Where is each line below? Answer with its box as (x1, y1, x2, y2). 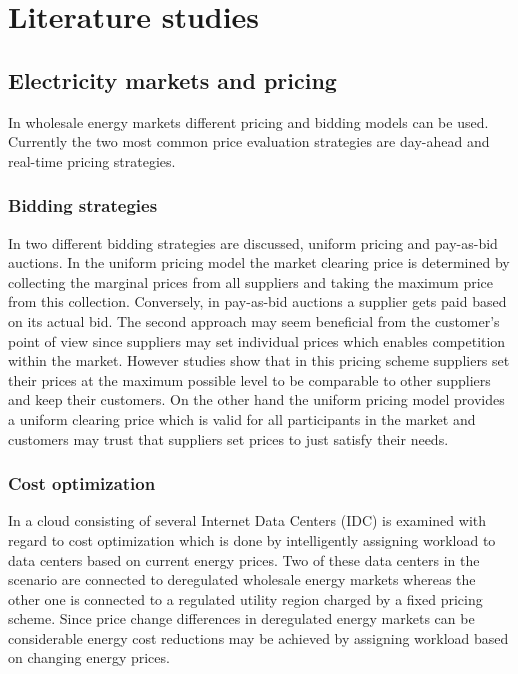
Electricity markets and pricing (8, 64, 337, 95)
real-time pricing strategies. (8, 150, 176, 171)
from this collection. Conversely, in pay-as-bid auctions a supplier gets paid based (8, 291, 507, 312)
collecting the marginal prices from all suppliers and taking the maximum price (8, 271, 493, 292)
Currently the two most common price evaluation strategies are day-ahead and (8, 131, 490, 152)
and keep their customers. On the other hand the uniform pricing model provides (8, 389, 505, 410)
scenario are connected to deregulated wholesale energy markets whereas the (8, 569, 476, 590)
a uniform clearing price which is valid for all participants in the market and (8, 408, 476, 429)
